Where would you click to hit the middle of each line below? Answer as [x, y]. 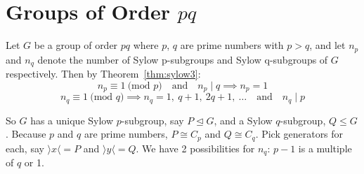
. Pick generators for [299, 134]
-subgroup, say [152, 120]
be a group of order [76, 45]
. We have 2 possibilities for [195, 148]
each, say [25, 148]
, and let [327, 45]
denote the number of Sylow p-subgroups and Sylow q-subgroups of [183, 59]
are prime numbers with [232, 45]
